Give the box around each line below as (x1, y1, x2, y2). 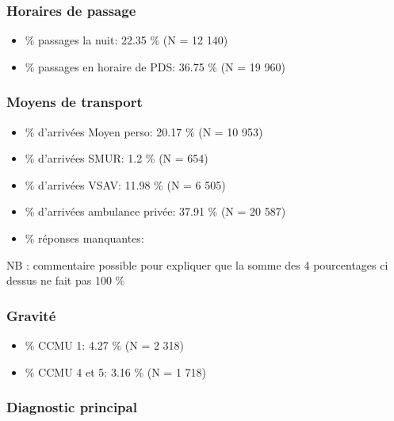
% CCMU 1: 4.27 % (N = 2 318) (25, 337, 185, 353)
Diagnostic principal (6, 397, 137, 417)
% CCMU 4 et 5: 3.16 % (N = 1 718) (25, 363, 207, 380)
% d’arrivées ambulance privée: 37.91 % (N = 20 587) (25, 203, 286, 220)
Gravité (6, 305, 56, 325)
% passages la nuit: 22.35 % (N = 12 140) (25, 32, 228, 48)
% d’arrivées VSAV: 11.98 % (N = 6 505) (25, 176, 226, 193)
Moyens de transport (6, 92, 143, 112)
